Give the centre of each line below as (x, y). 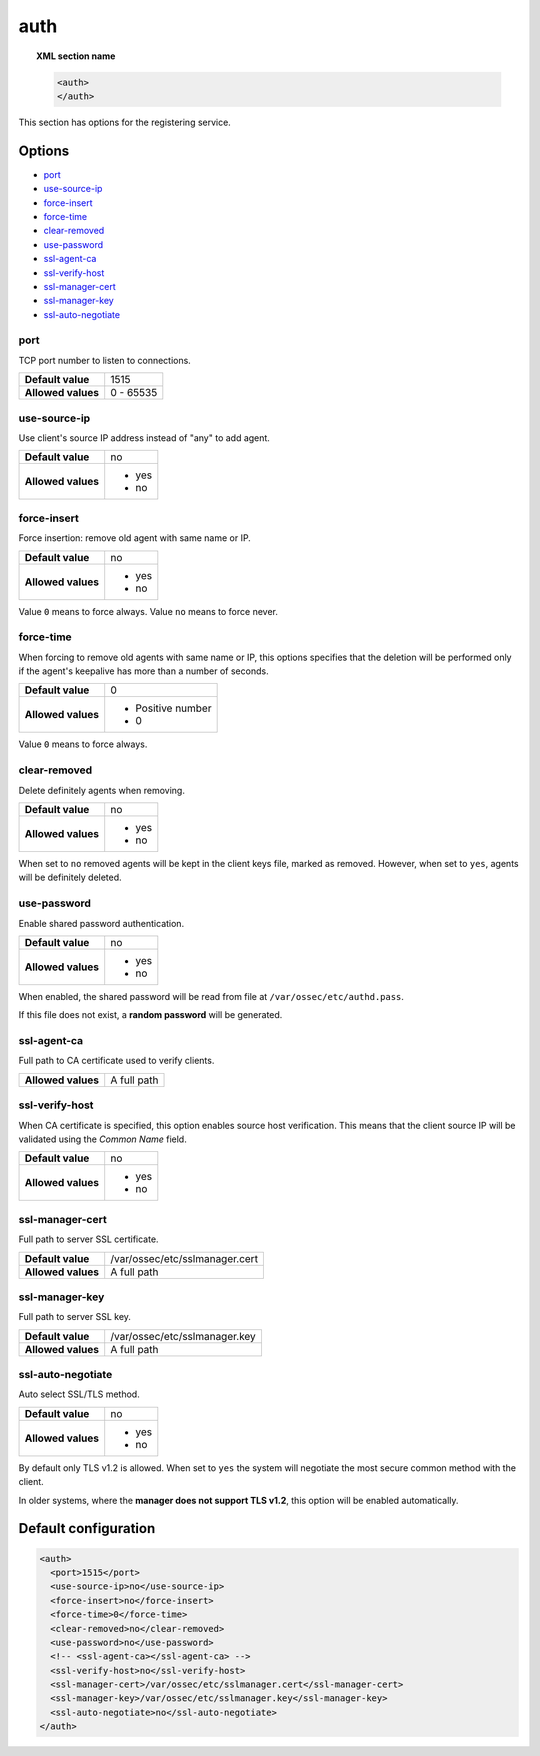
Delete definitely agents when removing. (101, 790)
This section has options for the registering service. (125, 122)
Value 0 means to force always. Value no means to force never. (148, 611)
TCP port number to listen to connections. (105, 360)
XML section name (76, 56)
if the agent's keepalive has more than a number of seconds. (143, 671)
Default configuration (87, 1528)
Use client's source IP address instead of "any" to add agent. (144, 438)
